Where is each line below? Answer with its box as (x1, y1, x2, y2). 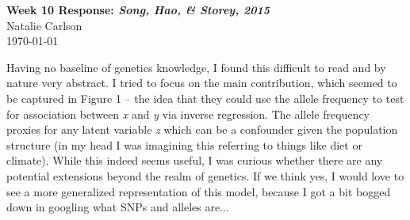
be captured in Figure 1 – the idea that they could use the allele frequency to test (6, 89, 404, 106)
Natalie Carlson (6, 17, 82, 33)
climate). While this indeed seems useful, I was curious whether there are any (6, 152, 383, 169)
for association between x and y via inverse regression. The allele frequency (6, 105, 370, 122)
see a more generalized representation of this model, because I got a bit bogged (6, 183, 391, 199)
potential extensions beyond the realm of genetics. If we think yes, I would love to (6, 167, 404, 184)
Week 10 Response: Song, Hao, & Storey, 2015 (6, 2, 270, 17)
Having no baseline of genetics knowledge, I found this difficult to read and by (6, 59, 386, 75)
